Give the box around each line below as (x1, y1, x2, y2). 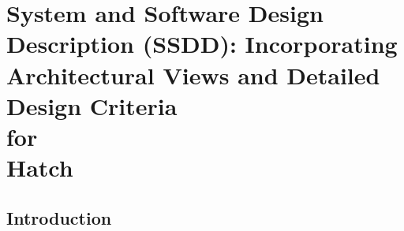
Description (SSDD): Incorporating (6, 28, 398, 60)
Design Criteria (6, 89, 178, 121)
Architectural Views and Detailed (6, 58, 380, 91)
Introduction (6, 205, 112, 229)
